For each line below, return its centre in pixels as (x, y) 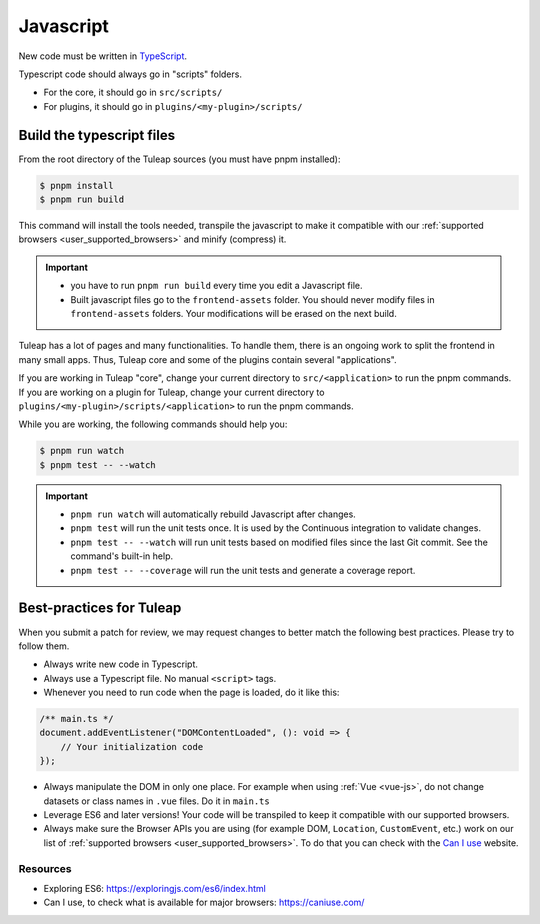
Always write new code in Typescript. (121, 664)
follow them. (44, 646)
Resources (45, 868)
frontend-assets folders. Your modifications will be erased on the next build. (233, 313)
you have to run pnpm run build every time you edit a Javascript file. (216, 286)
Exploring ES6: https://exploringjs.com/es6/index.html (155, 888)
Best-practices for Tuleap (100, 608)
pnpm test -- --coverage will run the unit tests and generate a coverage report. (243, 570)
